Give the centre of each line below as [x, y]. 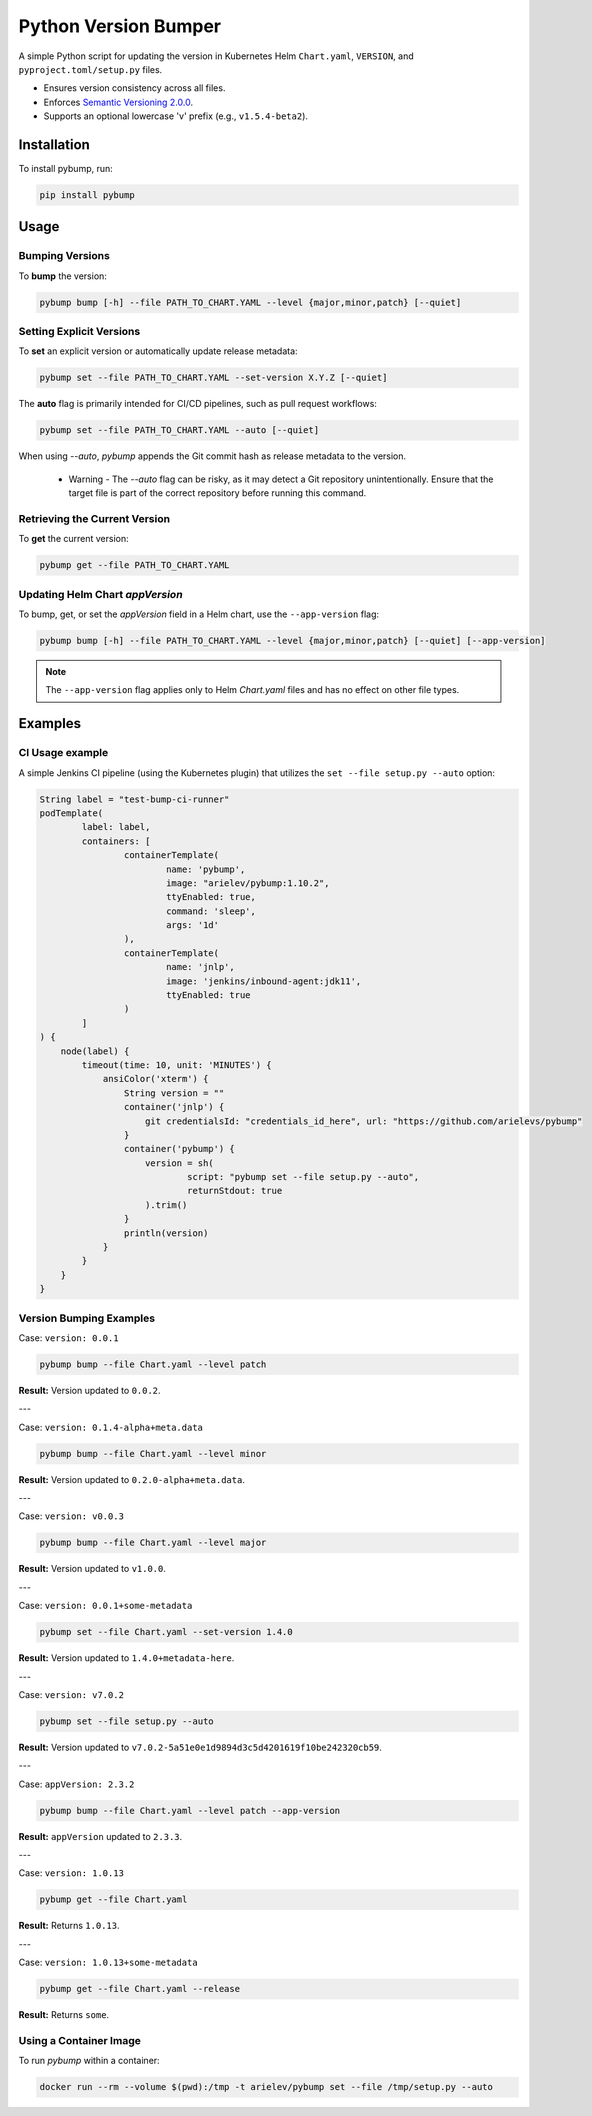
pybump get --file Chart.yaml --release [139, 1989]
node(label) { [95, 1051]
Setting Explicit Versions [79, 332]
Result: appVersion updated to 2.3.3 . [100, 1836]
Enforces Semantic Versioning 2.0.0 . [118, 102]
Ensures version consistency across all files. [134, 88]
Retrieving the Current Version [94, 518]
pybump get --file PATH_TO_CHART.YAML [134, 565]
